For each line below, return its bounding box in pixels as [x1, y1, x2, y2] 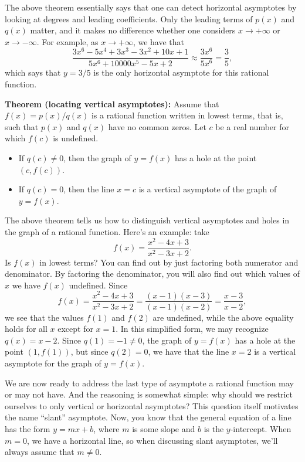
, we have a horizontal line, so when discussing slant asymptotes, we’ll [26, 434, 278, 446]
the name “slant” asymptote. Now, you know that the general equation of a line [5, 411, 292, 423]
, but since [70, 345, 109, 358]
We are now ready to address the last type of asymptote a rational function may [5, 376, 294, 389]
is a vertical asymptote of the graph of [138, 183, 277, 195]
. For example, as [36, 35, 99, 47]
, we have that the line [148, 345, 229, 358]
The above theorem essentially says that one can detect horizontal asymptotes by [5, 1, 297, 13]
